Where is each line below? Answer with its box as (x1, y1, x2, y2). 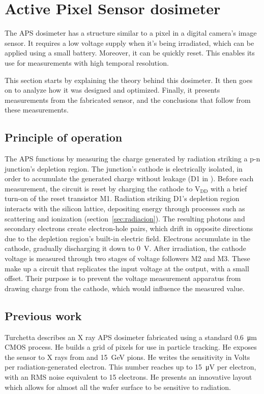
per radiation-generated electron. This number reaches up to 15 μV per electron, (5, 361, 256, 372)
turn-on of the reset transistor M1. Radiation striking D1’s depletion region (5, 193, 240, 204)
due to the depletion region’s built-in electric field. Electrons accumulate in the (5, 233, 251, 243)
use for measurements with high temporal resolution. (5, 57, 169, 68)
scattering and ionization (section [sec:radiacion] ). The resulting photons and (5, 213, 245, 223)
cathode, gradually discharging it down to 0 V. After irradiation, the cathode (5, 243, 246, 254)
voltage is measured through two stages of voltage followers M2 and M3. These (5, 253, 250, 264)
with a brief (211, 183, 247, 193)
